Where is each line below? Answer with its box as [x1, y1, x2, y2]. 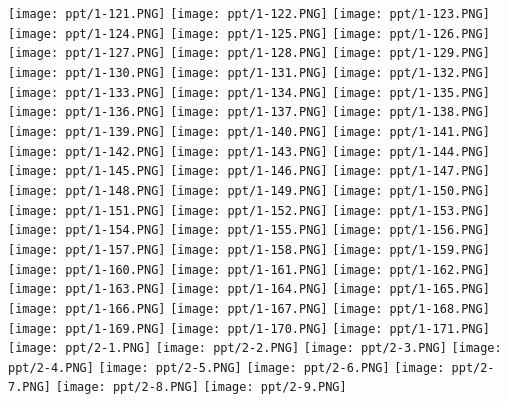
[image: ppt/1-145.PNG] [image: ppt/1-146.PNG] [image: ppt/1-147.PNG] [8, 164, 490, 179]
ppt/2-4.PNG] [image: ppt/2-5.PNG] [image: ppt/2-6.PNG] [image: [8, 360, 445, 375]
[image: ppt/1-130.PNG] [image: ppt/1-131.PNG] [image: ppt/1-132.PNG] [8, 65, 490, 80]
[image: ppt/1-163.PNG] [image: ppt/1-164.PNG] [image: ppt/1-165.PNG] [8, 282, 490, 297]
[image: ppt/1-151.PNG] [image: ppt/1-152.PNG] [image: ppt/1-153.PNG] [8, 203, 490, 218]
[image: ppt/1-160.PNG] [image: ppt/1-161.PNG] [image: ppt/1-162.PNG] [8, 262, 490, 277]
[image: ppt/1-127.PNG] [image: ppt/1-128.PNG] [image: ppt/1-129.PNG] [8, 46, 490, 61]
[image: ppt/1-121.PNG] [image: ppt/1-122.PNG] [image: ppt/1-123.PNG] [8, 7, 490, 21]
